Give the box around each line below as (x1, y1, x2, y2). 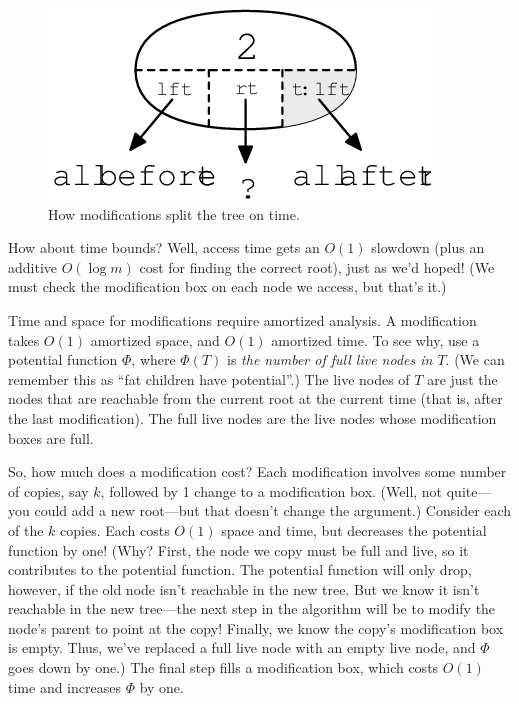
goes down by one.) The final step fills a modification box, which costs (8, 657, 439, 678)
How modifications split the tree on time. (48, 203, 300, 224)
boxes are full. (8, 427, 94, 448)
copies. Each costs (60, 519, 170, 540)
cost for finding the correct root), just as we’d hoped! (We (139, 256, 495, 277)
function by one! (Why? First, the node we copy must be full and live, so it (8, 539, 469, 560)
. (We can (445, 349, 505, 370)
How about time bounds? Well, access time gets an (8, 237, 320, 258)
